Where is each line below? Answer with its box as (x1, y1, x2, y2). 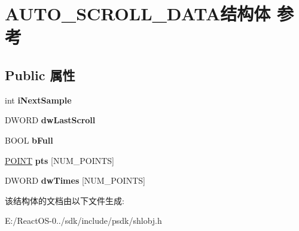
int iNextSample (5, 93, 72, 106)
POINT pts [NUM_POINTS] (5, 154, 114, 166)
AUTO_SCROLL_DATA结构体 (5, 1, 271, 26)
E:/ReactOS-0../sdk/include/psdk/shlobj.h (5, 214, 162, 227)
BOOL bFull (5, 133, 53, 146)
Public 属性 (5, 65, 75, 84)
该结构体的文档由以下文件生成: (5, 194, 124, 206)
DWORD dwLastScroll (5, 114, 96, 126)
